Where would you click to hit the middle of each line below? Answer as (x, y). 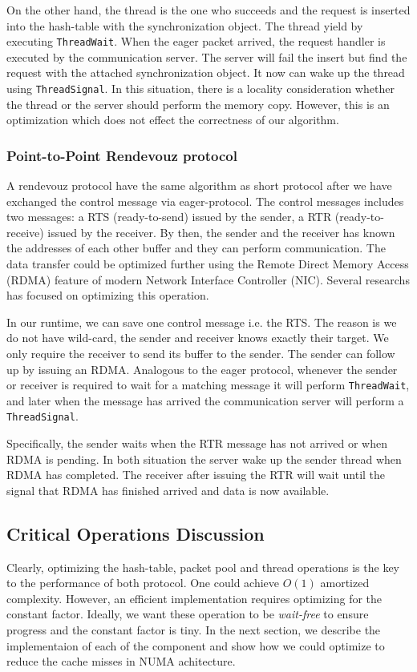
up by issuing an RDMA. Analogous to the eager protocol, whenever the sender (202, 369)
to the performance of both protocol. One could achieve (143, 583)
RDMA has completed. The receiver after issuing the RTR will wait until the (196, 475)
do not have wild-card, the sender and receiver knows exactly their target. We (198, 338)
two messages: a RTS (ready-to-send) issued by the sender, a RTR (169, 217)
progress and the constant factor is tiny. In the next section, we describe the (194, 630)
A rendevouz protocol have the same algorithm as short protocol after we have (199, 185)
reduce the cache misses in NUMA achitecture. (121, 661)
